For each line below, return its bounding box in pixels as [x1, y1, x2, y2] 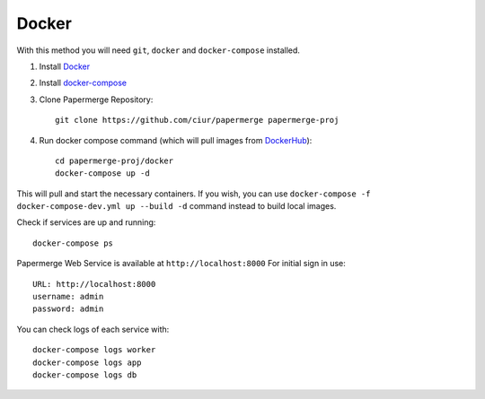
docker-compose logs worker [32, 345, 156, 355]
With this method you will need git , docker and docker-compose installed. [16, 45, 301, 56]
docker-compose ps [32, 238, 114, 248]
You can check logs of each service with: [16, 324, 170, 334]
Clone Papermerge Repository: [39, 94, 154, 105]
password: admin [32, 304, 104, 314]
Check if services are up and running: [16, 217, 156, 228]
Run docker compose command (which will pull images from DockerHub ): [39, 134, 313, 145]
